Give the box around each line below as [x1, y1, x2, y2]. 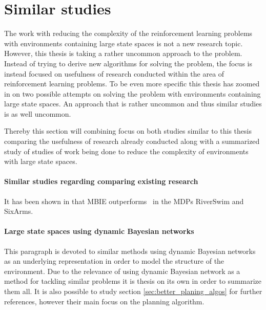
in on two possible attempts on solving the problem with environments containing [4, 88, 261, 99]
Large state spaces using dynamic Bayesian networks [4, 226, 194, 236]
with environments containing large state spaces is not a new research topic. [4, 38, 243, 48]
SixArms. [4, 206, 33, 216]
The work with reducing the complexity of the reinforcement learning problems [4, 28, 253, 39]
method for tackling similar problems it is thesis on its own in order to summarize [4, 276, 262, 286]
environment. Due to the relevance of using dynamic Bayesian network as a [4, 265, 240, 276]
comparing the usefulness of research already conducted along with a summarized [4, 136, 260, 147]
